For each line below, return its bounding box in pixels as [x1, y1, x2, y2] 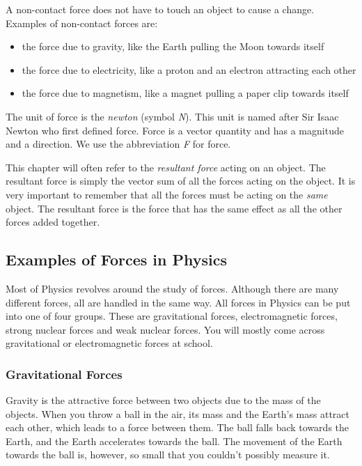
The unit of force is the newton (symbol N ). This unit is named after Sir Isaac [6, 109, 339, 123]
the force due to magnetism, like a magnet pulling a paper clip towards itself [22, 86, 349, 100]
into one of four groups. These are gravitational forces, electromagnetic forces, [6, 309, 338, 323]
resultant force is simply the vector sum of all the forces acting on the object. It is [6, 173, 356, 188]
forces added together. [6, 215, 100, 229]
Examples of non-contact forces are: [6, 15, 158, 30]
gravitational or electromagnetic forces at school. [6, 336, 213, 350]
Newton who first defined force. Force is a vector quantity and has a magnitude [6, 123, 344, 137]
